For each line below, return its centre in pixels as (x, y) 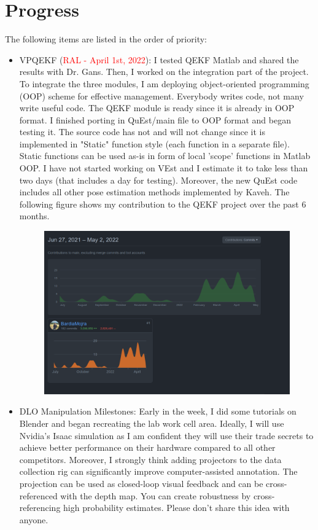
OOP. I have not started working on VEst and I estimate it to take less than (164, 168)
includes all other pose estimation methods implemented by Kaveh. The (154, 192)
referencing (40, 508)
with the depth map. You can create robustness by (156, 495)
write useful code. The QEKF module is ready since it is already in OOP (157, 108)
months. (34, 216)
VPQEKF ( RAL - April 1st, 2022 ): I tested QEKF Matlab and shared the (159, 59)
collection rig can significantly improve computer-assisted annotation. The (158, 471)
